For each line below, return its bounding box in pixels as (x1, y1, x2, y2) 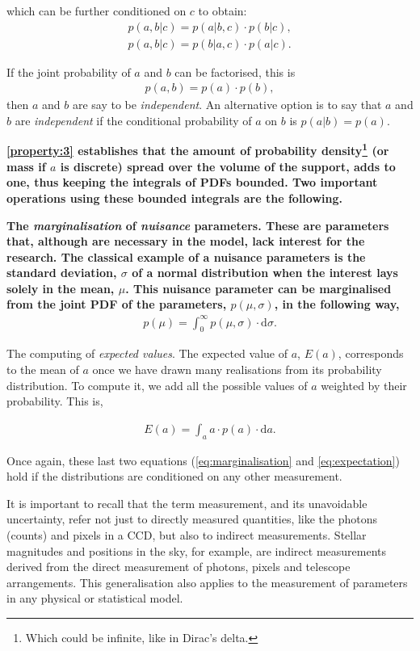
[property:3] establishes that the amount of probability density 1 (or (6, 140, 389, 159)
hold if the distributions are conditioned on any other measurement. (6, 468, 342, 485)
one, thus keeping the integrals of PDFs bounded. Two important (6, 174, 378, 191)
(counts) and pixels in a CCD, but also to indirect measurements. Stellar (6, 526, 367, 543)
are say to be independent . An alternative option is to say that (72, 96, 382, 113)
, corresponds (338, 345, 404, 362)
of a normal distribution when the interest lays (132, 264, 398, 281)
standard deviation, (6, 264, 117, 281)
